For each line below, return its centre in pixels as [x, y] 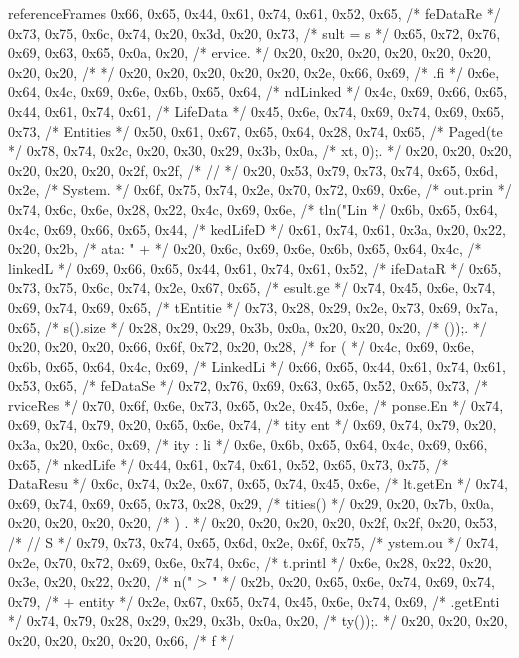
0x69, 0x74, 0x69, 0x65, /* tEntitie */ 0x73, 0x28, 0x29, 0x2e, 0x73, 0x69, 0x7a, [253, 306]
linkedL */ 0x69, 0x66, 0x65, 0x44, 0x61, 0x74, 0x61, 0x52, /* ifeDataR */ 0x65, [255, 267]
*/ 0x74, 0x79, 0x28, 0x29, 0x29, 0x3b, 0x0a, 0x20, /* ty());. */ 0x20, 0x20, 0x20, [258, 620]
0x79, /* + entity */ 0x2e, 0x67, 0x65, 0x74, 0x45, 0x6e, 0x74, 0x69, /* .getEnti [254, 600]
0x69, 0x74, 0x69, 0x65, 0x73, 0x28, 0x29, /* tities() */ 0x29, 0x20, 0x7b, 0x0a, [251, 502]
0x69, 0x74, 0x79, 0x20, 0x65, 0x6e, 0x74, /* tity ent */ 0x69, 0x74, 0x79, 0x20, [252, 424]
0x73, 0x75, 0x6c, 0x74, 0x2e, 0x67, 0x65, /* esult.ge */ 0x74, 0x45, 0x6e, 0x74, [252, 287]
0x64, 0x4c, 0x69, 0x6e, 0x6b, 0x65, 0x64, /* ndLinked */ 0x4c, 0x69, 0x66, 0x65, [258, 91]
